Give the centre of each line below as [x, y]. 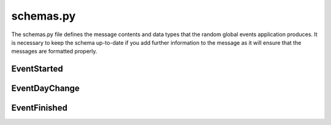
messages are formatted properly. [54, 51]
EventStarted [37, 69]
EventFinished [39, 108]
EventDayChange [45, 89]
